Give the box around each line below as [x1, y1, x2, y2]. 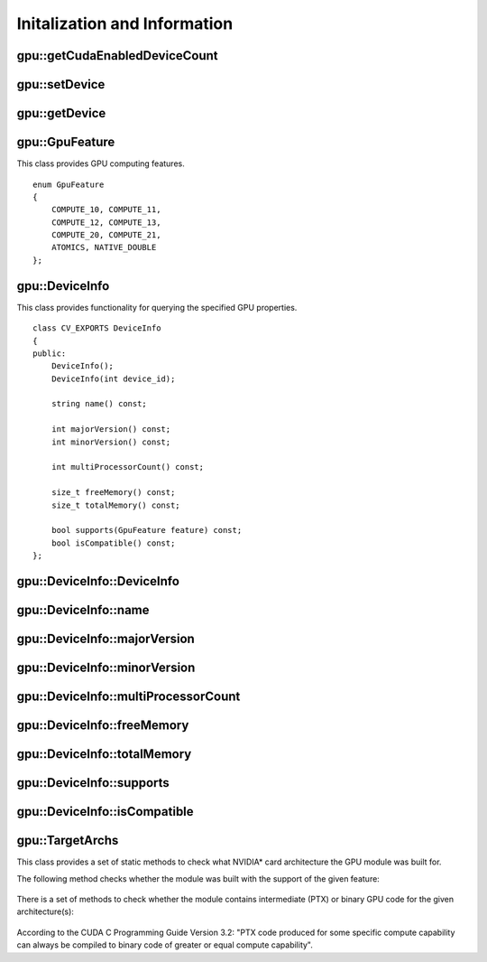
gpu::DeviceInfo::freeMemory [16, 718, 189, 733]
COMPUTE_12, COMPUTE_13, [51, 217, 161, 228]
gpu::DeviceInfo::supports [16, 775, 170, 790]
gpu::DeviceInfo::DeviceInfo [16, 574, 180, 589]
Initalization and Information [16, 14, 234, 33]
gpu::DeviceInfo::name [16, 602, 150, 618]
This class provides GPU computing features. [16, 158, 185, 169]
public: [32, 348, 67, 359]
